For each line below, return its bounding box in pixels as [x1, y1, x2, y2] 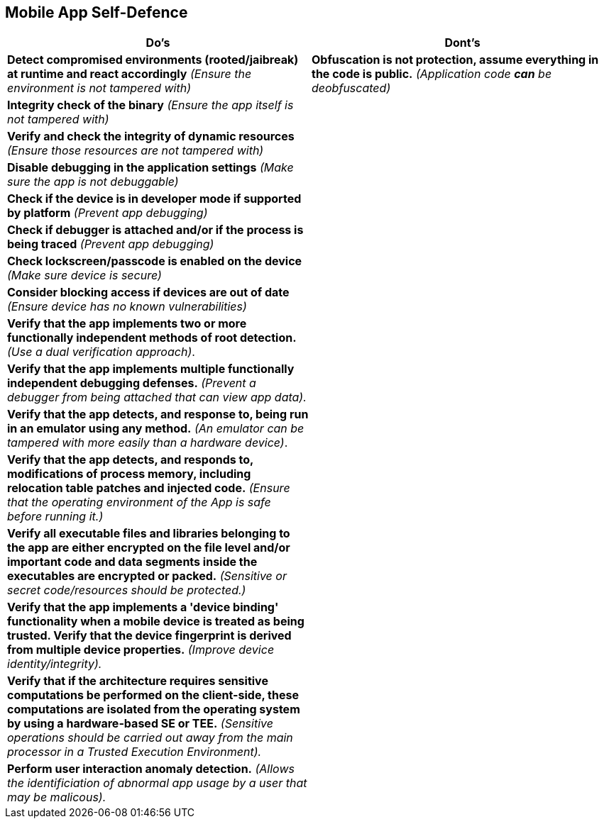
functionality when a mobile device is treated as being [7, 614, 304, 629]
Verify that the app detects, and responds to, [7, 452, 253, 467]
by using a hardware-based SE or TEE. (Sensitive [7, 716, 273, 731]
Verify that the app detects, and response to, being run [7, 407, 309, 422]
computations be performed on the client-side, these [7, 688, 299, 703]
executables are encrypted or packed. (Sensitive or [7, 569, 287, 584]
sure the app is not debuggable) [7, 174, 179, 189]
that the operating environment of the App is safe [7, 495, 271, 510]
